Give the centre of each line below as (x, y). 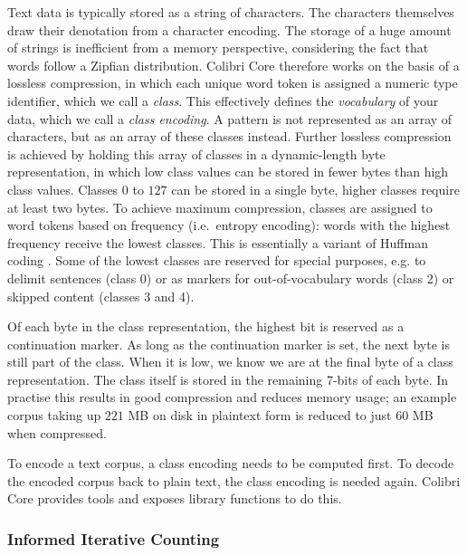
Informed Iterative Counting (114, 538)
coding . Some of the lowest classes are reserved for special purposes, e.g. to (217, 260)
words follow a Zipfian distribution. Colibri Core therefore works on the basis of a (233, 65)
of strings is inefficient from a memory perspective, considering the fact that (218, 48)
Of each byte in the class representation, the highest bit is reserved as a (206, 326)
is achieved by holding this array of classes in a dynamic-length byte (196, 153)
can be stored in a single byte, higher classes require (315, 189)
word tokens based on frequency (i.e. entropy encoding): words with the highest (229, 225)
